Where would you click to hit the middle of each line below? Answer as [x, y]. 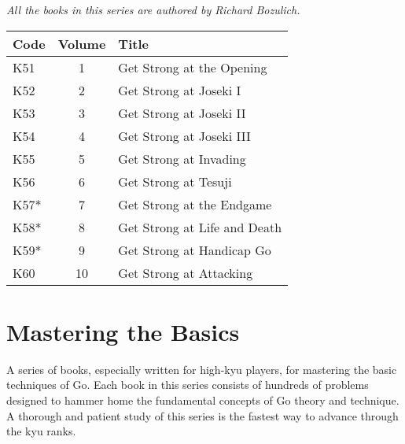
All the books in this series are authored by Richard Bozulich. [153, 9]
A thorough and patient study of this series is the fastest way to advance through [202, 415]
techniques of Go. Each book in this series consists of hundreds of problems [188, 385]
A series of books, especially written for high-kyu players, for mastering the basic [202, 369]
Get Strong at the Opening [193, 67]
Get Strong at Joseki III [184, 135]
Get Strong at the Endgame [195, 204]
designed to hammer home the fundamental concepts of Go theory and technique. [203, 400]
